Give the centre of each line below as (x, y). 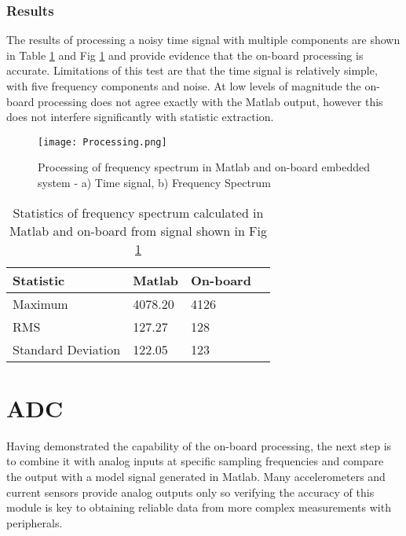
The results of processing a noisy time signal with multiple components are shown (203, 40)
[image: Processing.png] (102, 142)
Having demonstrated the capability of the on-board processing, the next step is (199, 445)
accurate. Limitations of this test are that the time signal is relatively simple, (192, 70)
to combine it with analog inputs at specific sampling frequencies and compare (195, 461)
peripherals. (35, 522)
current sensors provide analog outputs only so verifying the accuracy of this (190, 492)
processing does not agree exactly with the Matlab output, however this (210, 101)
